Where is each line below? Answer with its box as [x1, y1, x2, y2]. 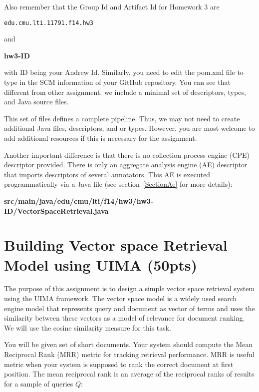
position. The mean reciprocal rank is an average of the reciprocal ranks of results [4, 369, 255, 379]
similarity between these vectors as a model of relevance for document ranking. [4, 313, 245, 323]
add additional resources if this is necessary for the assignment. [4, 133, 197, 143]
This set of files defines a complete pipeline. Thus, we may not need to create [4, 113, 240, 123]
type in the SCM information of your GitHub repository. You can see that [4, 77, 231, 87]
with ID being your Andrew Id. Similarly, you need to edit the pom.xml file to [4, 67, 244, 77]
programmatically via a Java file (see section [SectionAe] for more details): [4, 179, 233, 189]
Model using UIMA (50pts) [4, 254, 198, 275]
